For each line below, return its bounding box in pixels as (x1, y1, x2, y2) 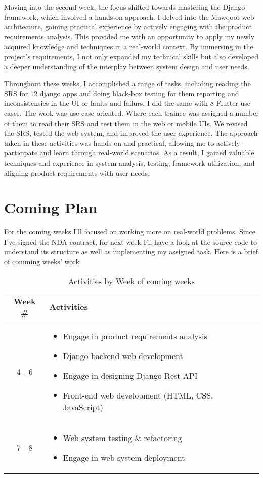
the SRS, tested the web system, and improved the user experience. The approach (4, 128, 258, 138)
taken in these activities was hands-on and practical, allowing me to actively (4, 137, 240, 148)
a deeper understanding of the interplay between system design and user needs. (4, 61, 249, 71)
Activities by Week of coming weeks (68, 274, 195, 287)
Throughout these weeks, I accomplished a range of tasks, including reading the (4, 78, 251, 89)
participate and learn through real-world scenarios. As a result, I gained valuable (4, 147, 254, 158)
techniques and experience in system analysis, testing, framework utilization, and (4, 157, 255, 168)
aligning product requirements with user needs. (4, 167, 150, 178)
